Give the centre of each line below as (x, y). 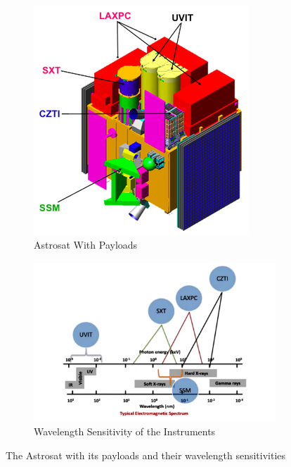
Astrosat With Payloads (86, 245)
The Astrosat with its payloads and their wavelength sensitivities (146, 455)
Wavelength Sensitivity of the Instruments (125, 431)
